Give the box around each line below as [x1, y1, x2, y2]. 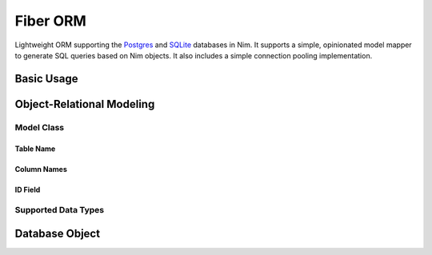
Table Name [14, 144, 56, 153]
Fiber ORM [14, 12, 87, 30]
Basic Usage [14, 72, 78, 86]
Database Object [14, 226, 100, 240]
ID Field [14, 185, 41, 194]
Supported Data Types [14, 205, 105, 216]
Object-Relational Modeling [14, 97, 155, 111]
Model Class [14, 122, 64, 133]
